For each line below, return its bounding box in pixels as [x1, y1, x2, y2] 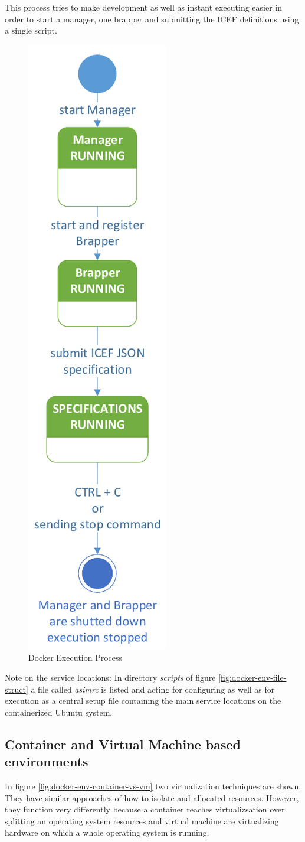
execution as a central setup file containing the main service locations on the [5, 694, 281, 707]
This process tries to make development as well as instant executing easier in [5, 1, 283, 13]
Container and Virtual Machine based [5, 735, 241, 753]
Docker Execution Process [28, 651, 123, 664]
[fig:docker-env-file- [218, 671, 287, 683]
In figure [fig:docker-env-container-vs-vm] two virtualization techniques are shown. [5, 779, 301, 792]
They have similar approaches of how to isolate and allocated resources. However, [5, 791, 299, 804]
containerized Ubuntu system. [5, 706, 113, 718]
